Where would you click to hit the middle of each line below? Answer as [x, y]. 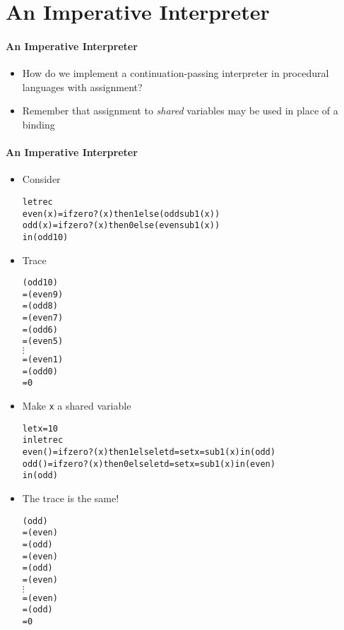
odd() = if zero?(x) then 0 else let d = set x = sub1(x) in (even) [149, 464]
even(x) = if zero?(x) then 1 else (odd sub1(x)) [121, 214]
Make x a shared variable [77, 406]
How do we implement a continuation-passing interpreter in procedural [176, 73]
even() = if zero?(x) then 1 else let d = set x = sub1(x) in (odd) [149, 452]
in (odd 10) [45, 237]
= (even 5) [43, 341]
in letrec [43, 440]
